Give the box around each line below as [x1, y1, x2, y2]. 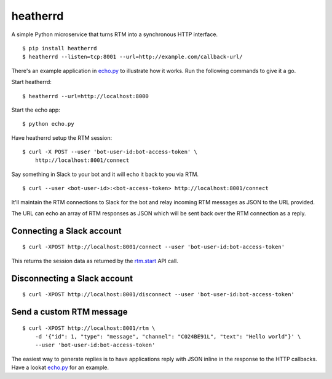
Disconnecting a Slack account [11, 273, 133, 283]
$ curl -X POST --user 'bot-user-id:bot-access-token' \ [22, 148, 198, 156]
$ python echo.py [22, 120, 74, 128]
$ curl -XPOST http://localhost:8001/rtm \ [22, 324, 156, 331]
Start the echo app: [11, 106, 61, 113]
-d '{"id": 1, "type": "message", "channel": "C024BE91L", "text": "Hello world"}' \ [34, 333, 301, 340]
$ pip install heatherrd [22, 45, 97, 52]
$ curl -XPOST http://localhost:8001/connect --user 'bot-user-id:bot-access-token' [22, 243, 285, 251]
